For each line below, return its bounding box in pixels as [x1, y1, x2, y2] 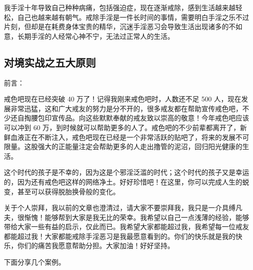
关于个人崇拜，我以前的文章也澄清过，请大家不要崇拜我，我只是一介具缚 [4, 202, 235, 213]
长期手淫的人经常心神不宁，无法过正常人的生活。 [17, 31, 174, 41]
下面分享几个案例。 [4, 257, 65, 267]
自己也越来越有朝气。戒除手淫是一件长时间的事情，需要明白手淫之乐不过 [17, 12, 249, 22]
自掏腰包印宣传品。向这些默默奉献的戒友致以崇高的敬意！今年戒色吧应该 [17, 113, 249, 123]
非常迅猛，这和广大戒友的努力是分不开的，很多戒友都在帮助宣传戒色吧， [10, 103, 242, 113]
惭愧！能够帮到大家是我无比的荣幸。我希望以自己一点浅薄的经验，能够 [24, 212, 249, 222]
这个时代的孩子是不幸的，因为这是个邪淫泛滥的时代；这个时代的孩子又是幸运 [4, 167, 249, 177]
